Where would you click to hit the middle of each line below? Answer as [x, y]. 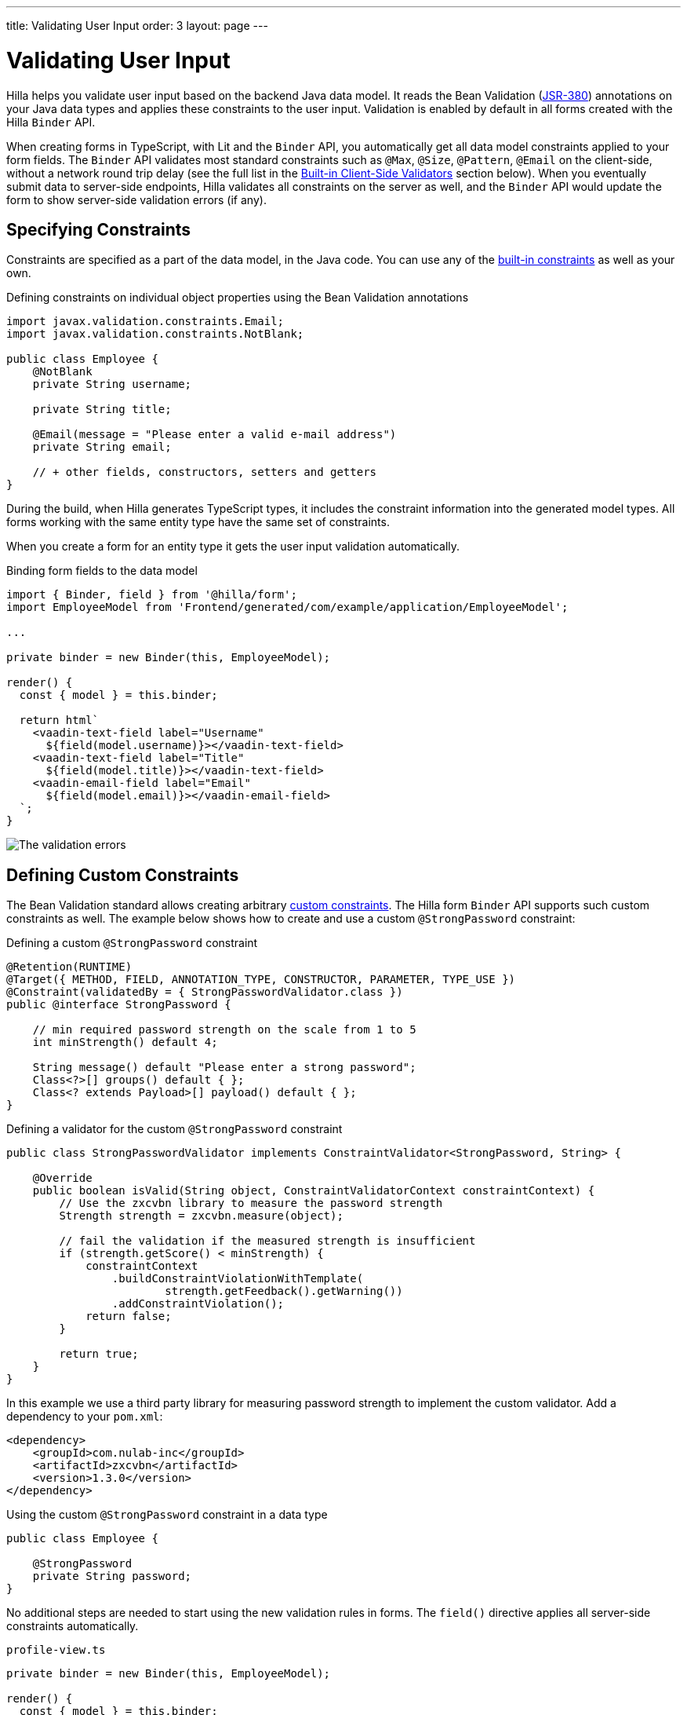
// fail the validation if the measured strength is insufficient [267, 1241]
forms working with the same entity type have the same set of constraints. [198, 522]
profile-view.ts [56, 1650]
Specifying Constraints [99, 229]
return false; [129, 1316]
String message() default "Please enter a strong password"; [224, 1068]
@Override [62, 1178]
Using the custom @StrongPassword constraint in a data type [167, 1515]
